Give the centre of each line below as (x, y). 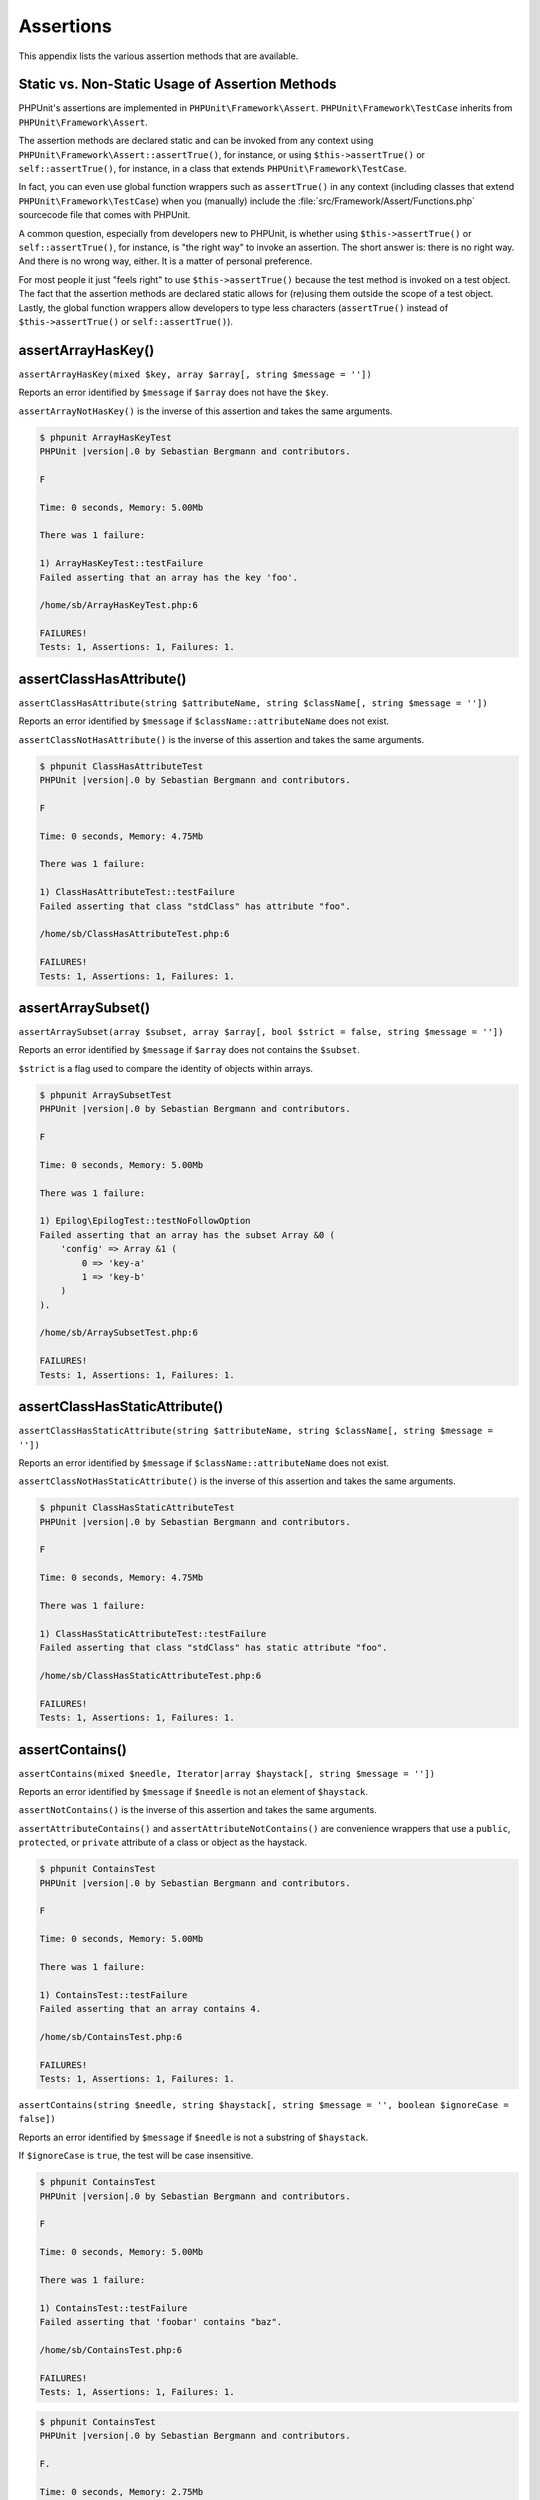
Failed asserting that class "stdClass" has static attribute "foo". (213, 1648)
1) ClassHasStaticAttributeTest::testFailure (153, 1633)
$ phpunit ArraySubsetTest (105, 1094)
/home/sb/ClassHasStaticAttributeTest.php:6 (150, 1675)
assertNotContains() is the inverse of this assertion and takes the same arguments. (197, 1810)
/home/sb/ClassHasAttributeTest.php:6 (134, 934)
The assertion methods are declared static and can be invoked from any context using (196, 141)
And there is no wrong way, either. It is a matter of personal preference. (165, 261)
